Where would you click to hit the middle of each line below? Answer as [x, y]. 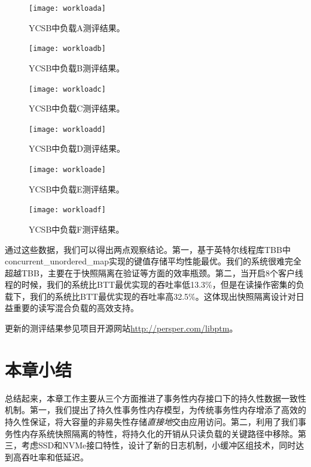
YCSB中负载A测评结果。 [77, 27]
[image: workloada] [67, 8]
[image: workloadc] [67, 89]
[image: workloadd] [67, 129]
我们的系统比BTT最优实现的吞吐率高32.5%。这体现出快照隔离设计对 [163, 296]
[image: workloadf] [67, 210]
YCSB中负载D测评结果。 [77, 148]
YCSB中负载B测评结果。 [77, 67]
